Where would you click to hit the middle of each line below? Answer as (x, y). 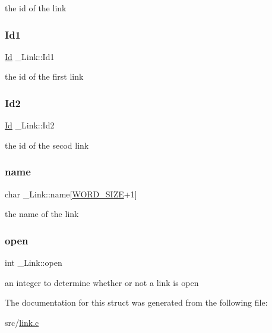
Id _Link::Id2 (30, 125)
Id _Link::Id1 (30, 56)
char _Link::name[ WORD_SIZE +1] (71, 194)
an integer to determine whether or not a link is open (102, 282)
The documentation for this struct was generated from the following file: (136, 302)
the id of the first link (44, 76)
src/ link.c (22, 322)
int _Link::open (34, 263)
